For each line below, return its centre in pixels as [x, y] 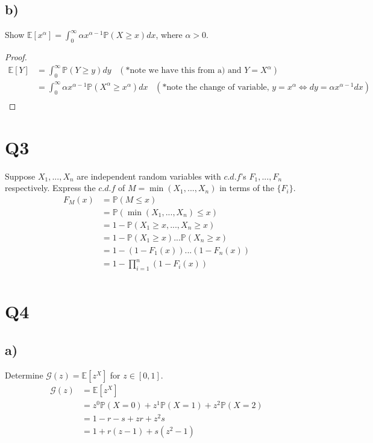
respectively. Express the [50, 188]
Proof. [16, 57]
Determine [24, 375]
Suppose [20, 176]
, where [169, 35]
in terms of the [247, 188]
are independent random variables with [149, 176]
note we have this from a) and [186, 71]
